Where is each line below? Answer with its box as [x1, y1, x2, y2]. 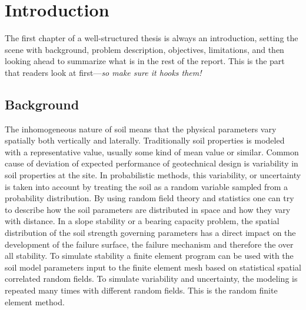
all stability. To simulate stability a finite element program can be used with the [5, 249, 294, 262]
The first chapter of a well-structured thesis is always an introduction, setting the [5, 32, 298, 44]
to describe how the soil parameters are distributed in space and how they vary [5, 203, 291, 215]
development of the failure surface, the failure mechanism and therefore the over [5, 238, 294, 250]
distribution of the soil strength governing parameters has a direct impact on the [5, 226, 296, 239]
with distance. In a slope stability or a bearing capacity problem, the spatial [5, 215, 280, 227]
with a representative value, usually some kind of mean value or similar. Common [5, 145, 299, 158]
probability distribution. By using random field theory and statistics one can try [5, 192, 294, 204]
